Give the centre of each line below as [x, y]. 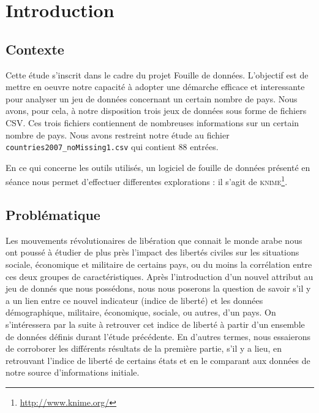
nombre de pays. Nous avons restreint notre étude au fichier [118, 135]
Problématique [53, 215]
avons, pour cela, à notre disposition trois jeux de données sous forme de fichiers [156, 111]
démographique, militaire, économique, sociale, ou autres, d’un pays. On [141, 312]
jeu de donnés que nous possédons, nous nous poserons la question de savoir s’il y [158, 288]
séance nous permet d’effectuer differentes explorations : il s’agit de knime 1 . [147, 181]
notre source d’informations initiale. [73, 372]
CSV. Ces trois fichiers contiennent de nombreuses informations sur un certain [152, 122]
